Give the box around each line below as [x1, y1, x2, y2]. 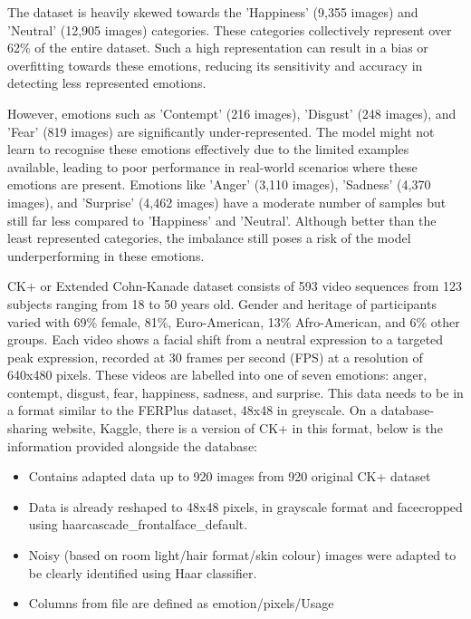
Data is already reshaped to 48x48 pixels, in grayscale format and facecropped [28, 497, 463, 516]
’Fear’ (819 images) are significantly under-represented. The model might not [7, 121, 435, 140]
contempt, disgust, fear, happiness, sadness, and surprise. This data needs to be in [7, 382, 464, 401]
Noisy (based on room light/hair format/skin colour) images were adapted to [28, 546, 457, 565]
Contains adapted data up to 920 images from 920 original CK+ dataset [28, 467, 431, 486]
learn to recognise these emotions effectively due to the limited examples [7, 140, 409, 159]
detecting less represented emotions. [7, 73, 207, 92]
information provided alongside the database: [7, 436, 257, 455]
